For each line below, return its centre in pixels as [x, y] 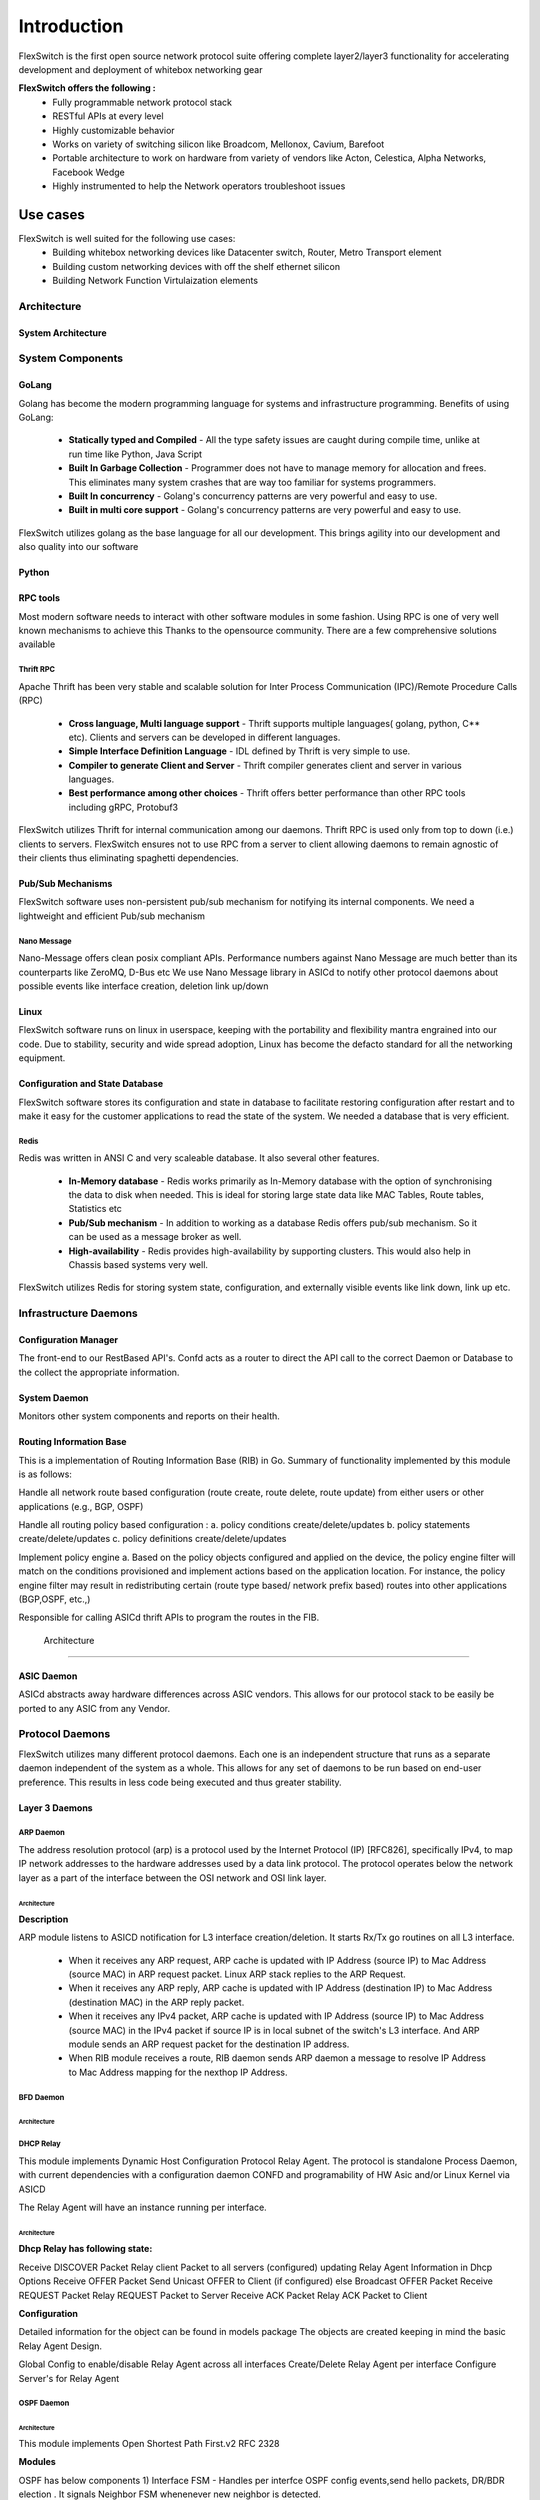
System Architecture [62, 332]
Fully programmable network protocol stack [142, 102]
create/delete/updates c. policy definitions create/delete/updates [152, 1539]
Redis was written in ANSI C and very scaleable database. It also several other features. [199, 1158]
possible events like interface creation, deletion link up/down [143, 986]
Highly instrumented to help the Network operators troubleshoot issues [199, 186]
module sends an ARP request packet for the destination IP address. [209, 2044]
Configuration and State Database [91, 1084]
